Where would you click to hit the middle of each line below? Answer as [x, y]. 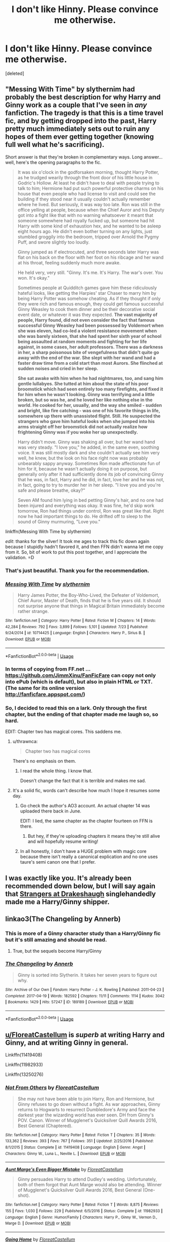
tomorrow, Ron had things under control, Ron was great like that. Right [91, 511]
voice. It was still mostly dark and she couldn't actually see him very [89, 452]
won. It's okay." [34, 278]
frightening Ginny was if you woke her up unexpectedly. [78, 432]
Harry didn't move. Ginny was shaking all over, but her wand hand [86, 442]
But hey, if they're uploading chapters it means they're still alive [94, 836]
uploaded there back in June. [51, 811]
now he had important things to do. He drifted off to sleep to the [84, 516]
